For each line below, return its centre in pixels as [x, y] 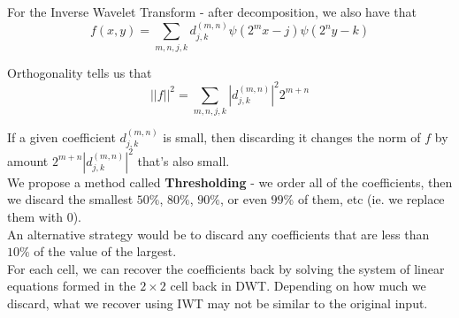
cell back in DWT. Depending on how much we [298, 286]
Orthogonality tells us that [80, 72]
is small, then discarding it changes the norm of [292, 136]
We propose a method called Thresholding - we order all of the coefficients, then [230, 182]
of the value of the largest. [105, 251]
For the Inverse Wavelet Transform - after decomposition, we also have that [212, 11]
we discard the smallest [70, 199]
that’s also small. [184, 160]
